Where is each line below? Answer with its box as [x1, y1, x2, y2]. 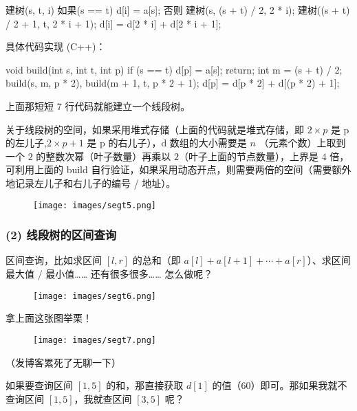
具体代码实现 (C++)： [6, 39, 106, 54]
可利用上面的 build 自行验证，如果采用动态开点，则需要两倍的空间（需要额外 [6, 162, 351, 177]
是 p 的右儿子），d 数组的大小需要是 [87, 135, 247, 150]
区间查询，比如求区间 [6, 253, 102, 267]
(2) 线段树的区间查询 [6, 226, 117, 243]
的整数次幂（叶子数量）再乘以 [36, 148, 171, 163]
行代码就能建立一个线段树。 [65, 98, 191, 113]
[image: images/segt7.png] [33, 335, 156, 345]
